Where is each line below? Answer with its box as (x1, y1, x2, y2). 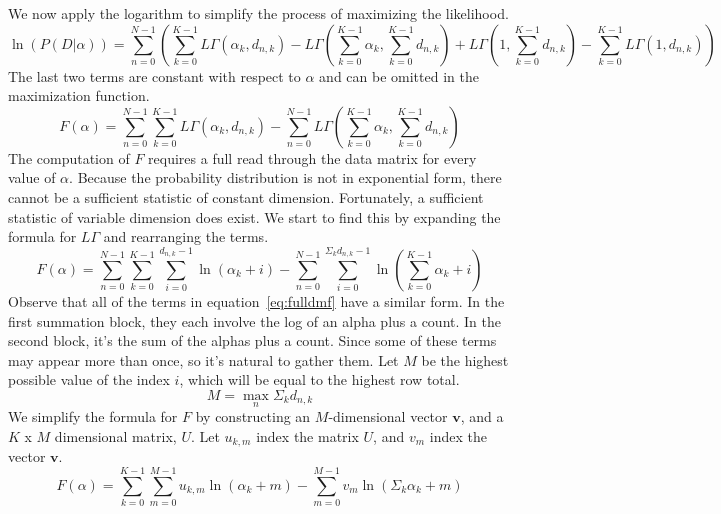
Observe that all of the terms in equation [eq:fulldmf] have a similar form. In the (8, 290, 505, 311)
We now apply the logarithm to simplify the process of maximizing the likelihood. (8, 3, 509, 23)
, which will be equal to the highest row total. (179, 369, 460, 390)
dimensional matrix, (54, 425, 177, 446)
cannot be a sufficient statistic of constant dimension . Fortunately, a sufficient (8, 186, 484, 207)
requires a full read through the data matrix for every (148, 147, 477, 168)
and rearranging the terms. (103, 226, 269, 247)
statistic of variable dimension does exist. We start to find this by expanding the (8, 206, 501, 227)
